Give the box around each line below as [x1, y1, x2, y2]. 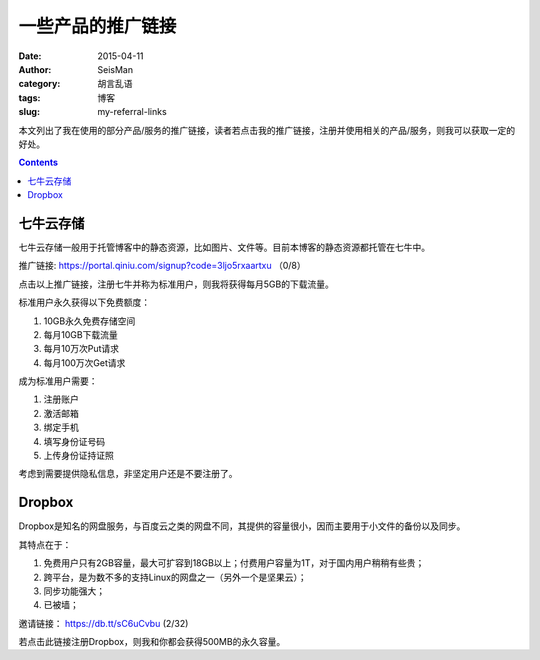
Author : [18, 63, 52, 75]
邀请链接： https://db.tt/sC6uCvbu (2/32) [18, 617, 189, 629]
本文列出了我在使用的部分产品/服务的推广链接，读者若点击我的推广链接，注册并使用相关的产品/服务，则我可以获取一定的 [18, 124, 516, 136]
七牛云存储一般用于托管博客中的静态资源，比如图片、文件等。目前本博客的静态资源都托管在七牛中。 [18, 241, 430, 253]
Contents [18, 156, 59, 169]
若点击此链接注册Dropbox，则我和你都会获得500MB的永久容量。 [18, 636, 286, 648]
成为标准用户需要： [18, 375, 98, 387]
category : [18, 78, 61, 90]
